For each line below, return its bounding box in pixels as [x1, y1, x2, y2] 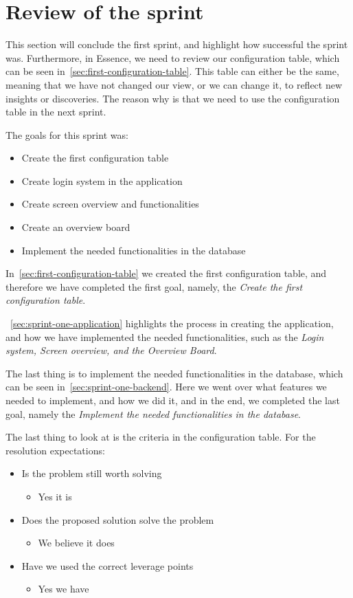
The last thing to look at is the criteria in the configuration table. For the [5, 430, 316, 444]
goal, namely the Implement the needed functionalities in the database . [5, 406, 301, 421]
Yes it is [38, 489, 72, 503]
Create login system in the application [21, 173, 183, 188]
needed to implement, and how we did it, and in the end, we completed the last [5, 393, 340, 407]
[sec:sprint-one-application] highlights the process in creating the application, [10, 316, 334, 331]
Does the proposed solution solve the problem [21, 512, 214, 527]
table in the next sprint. [5, 104, 106, 119]
